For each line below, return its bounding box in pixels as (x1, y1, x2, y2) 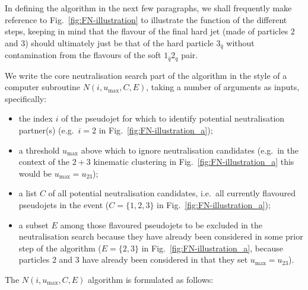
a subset (18, 218, 49, 231)
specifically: (5, 92, 47, 104)
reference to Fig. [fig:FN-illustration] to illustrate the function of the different (5, 13, 287, 26)
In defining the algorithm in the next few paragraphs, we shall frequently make (5, 2, 292, 14)
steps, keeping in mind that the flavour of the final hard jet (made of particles (5, 25, 288, 37)
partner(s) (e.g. (18, 124, 74, 136)
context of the (18, 155, 69, 168)
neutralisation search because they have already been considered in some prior (18, 230, 303, 243)
